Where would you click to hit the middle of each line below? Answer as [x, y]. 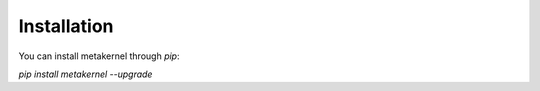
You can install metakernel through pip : [99, 56]
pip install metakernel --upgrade [85, 74]
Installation [66, 26]
